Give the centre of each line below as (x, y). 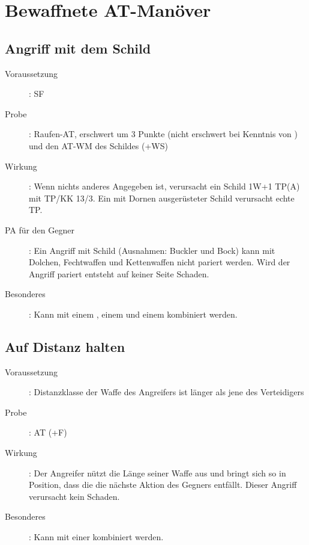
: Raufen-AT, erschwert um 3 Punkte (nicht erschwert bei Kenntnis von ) (163, 134)
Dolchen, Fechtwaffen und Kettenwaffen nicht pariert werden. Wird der (160, 262)
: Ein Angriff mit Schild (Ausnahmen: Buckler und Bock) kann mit (152, 250)
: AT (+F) (48, 432)
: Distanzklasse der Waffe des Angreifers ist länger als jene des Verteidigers (166, 392)
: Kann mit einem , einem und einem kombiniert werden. (133, 314)
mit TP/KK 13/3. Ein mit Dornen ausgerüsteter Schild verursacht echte (162, 198)
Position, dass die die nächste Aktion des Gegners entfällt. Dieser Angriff (163, 485)
